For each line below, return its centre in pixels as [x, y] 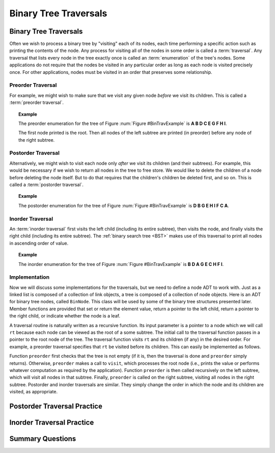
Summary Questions [43, 438]
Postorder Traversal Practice [56, 406]
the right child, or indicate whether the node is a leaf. [65, 316]
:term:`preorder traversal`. [36, 102]
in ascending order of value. [39, 243]
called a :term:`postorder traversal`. [47, 185]
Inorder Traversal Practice [52, 422]
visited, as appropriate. [34, 392]
